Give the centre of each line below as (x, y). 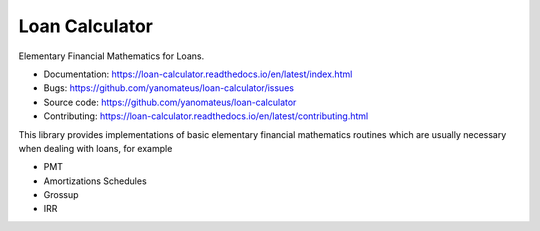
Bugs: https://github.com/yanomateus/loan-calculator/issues (169, 88)
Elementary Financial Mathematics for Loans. (111, 56)
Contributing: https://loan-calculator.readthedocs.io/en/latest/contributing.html (206, 116)
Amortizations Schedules (95, 181)
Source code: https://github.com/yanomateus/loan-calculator (170, 102)
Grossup (61, 195)
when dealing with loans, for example (95, 148)
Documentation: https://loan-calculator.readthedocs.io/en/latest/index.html (198, 74)
